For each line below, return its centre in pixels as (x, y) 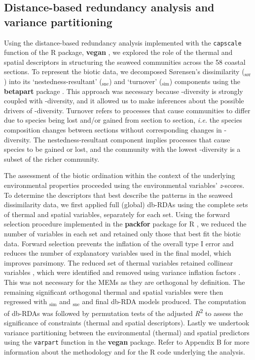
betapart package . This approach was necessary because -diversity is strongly (124, 91)
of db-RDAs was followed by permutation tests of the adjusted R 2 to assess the (124, 312)
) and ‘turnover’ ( (136, 81)
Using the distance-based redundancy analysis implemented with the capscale (123, 42)
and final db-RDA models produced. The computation (164, 301)
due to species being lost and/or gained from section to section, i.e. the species (123, 120)
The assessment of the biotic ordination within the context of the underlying (120, 175)
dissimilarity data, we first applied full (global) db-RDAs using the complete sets (126, 204)
